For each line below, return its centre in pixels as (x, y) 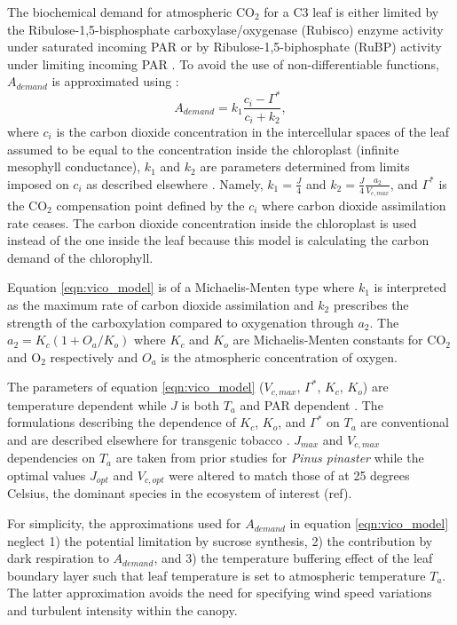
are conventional (405, 422)
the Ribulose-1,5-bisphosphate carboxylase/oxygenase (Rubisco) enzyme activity (225, 29)
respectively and (94, 356)
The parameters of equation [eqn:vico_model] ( (136, 387)
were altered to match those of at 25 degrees (289, 475)
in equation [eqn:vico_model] (369, 523)
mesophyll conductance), (74, 166)
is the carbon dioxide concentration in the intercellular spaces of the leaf (252, 131)
